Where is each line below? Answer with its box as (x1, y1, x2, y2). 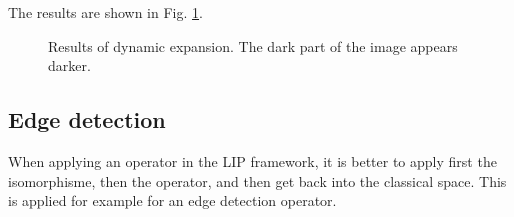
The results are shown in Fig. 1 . (8, 2, 203, 22)
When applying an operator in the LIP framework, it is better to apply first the (8, 150, 497, 171)
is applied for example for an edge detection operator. (8, 190, 337, 211)
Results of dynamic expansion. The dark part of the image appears (48, 35, 458, 56)
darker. (48, 55, 91, 76)
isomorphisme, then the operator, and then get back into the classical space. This (8, 170, 507, 191)
